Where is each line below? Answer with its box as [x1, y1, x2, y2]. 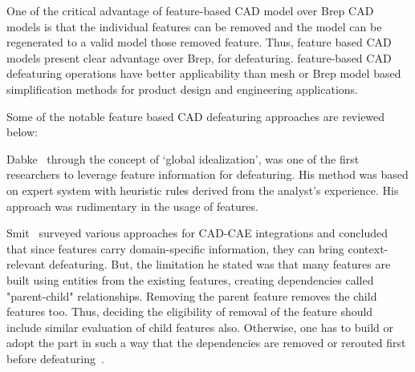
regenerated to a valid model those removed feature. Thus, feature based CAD [6, 34, 392, 51]
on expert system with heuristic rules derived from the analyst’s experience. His [6, 181, 399, 198]
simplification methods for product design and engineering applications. [6, 80, 358, 97]
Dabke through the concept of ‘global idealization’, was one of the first [6, 150, 360, 167]
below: [6, 123, 38, 140]
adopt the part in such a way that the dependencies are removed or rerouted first [6, 334, 406, 351]
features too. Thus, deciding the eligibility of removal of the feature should [6, 303, 373, 320]
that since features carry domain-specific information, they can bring [6, 240, 344, 257]
